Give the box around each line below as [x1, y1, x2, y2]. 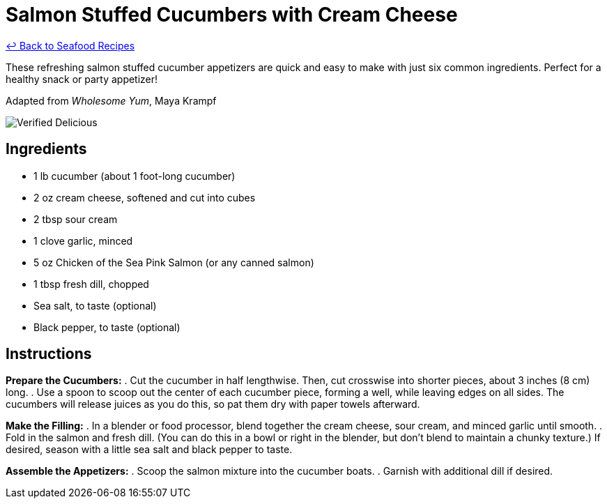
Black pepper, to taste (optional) [33, 321, 180, 333]
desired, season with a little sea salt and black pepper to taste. [6, 443, 293, 456]
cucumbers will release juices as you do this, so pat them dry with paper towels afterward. [6, 398, 420, 411]
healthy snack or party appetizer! [6, 72, 158, 85]
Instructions [6, 345, 92, 363]
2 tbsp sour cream [33, 213, 118, 225]
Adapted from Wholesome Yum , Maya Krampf [6, 94, 217, 107]
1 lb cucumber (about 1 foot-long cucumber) [33, 169, 236, 182]
